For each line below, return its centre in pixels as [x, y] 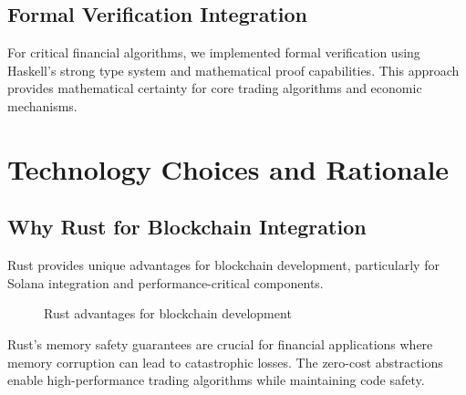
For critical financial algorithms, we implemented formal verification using [214, 52]
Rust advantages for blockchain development [168, 313]
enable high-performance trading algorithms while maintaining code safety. [216, 380]
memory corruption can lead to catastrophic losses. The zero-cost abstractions [225, 362]
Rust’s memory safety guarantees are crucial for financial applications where [220, 343]
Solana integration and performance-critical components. [166, 282]
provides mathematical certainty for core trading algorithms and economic [215, 88]
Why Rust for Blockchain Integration [187, 227]
